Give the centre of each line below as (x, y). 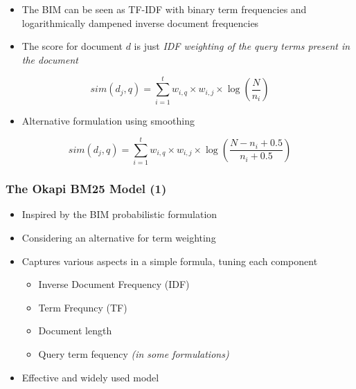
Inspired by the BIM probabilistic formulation (119, 214)
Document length (75, 331)
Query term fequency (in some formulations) (134, 354)
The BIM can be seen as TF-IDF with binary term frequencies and (164, 9)
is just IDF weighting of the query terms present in (242, 46)
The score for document (72, 46)
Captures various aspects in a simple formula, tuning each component (170, 261)
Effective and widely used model (90, 377)
